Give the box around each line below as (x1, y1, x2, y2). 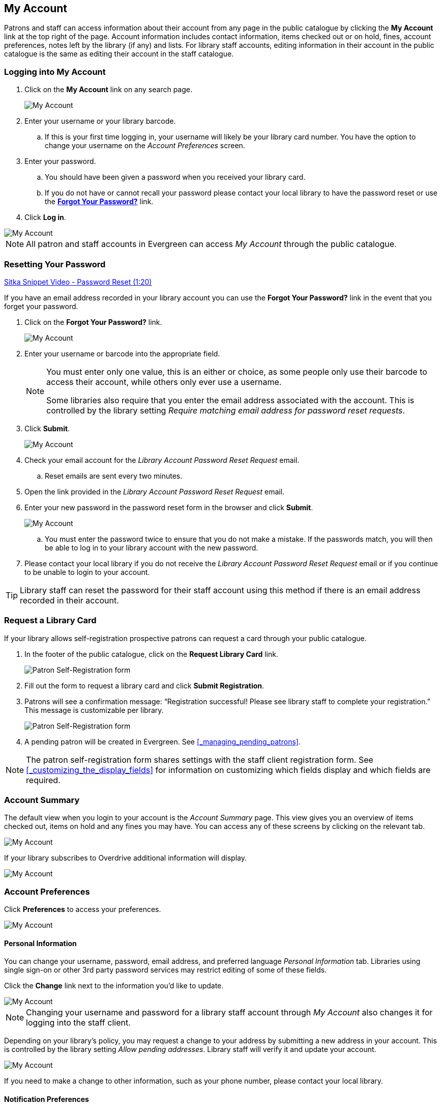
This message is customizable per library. (24, 705, 164, 714)
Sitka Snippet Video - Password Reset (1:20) (4, 277, 152, 286)
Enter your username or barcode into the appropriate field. (24, 349, 220, 358)
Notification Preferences (4, 1095, 89, 1103)
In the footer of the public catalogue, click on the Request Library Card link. (24, 649, 278, 658)
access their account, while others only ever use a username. (46, 376, 282, 387)
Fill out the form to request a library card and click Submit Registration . (24, 681, 264, 690)
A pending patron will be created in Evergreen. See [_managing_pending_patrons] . (24, 737, 301, 746)
